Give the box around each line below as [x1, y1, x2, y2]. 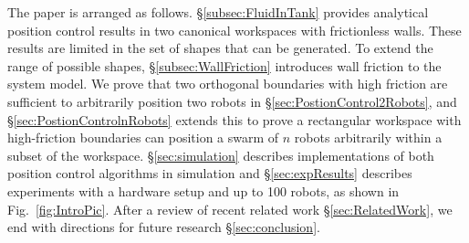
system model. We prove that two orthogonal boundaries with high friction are [7, 74, 448, 93]
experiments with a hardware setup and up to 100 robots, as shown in [7, 181, 400, 200]
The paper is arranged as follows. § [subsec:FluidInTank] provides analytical [7, 3, 429, 21]
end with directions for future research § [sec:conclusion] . [7, 217, 320, 237]
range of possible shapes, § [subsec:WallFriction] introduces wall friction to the [7, 56, 442, 75]
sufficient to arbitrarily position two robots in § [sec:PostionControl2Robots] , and [7, 91, 457, 111]
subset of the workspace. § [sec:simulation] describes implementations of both [7, 145, 434, 164]
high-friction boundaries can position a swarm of [7, 128, 279, 147]
